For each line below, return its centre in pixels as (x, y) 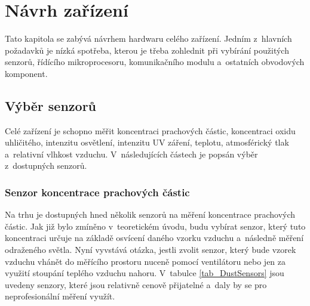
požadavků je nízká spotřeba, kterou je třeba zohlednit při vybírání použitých (147, 50)
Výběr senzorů (51, 105)
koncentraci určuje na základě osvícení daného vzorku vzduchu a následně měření (154, 238)
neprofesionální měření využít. (60, 296)
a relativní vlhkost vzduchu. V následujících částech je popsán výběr (131, 154)
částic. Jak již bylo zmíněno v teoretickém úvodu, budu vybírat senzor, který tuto (155, 226)
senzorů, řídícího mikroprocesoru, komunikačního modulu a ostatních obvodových (155, 62)
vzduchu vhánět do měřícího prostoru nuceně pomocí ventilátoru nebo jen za (145, 261)
